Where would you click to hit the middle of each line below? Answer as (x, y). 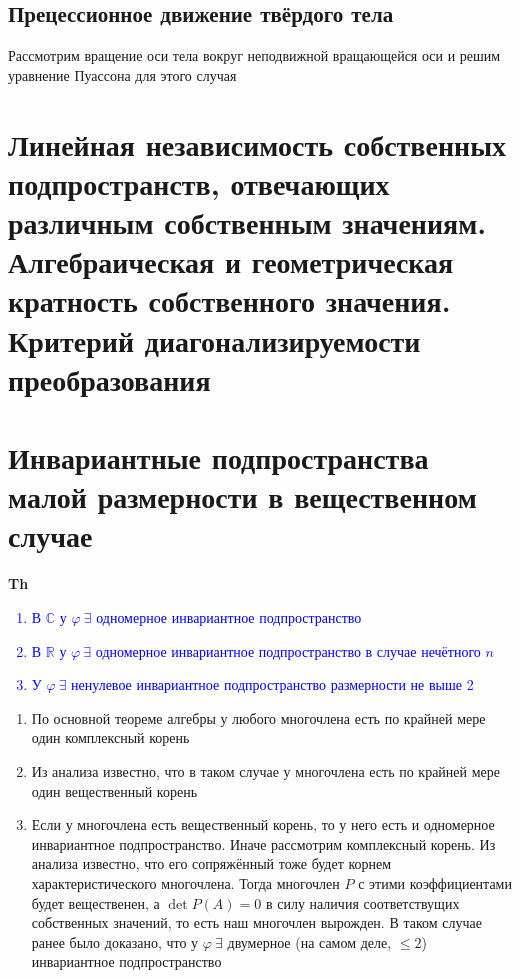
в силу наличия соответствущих (362, 902)
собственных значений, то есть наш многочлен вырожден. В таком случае (256, 922)
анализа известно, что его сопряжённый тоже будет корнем (211, 863)
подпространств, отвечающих (199, 182)
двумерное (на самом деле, (309, 941)
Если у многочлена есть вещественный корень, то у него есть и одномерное (263, 824)
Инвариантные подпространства (218, 457)
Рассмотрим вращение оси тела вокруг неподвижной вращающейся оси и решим (254, 55)
